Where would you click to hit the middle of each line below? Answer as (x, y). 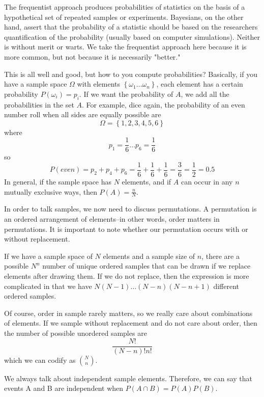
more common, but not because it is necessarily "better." (92, 56)
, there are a (221, 256)
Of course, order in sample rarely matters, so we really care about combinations (128, 313)
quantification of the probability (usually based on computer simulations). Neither (132, 36)
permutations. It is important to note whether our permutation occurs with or (126, 229)
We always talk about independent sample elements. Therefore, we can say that (128, 378)
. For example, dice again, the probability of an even (164, 104)
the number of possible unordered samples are (76, 333)
